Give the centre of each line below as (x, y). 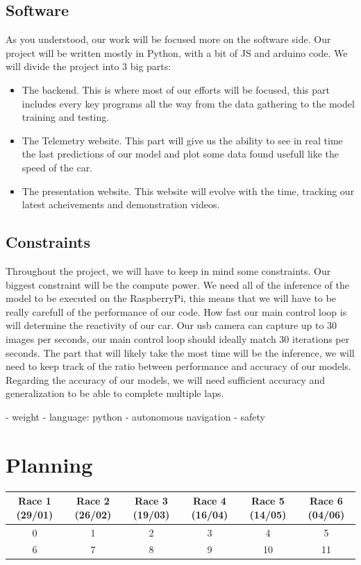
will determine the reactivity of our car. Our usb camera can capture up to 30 (171, 325)
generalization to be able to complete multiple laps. (115, 393)
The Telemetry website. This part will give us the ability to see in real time (182, 140)
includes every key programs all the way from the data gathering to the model (188, 103)
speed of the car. (57, 167)
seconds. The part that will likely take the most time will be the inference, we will (180, 352)
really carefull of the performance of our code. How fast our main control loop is (176, 311)
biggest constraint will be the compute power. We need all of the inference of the (177, 284)
